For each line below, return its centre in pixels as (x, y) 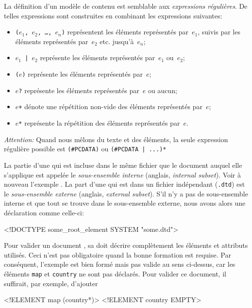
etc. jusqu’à (117, 41)
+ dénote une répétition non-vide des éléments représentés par (110, 106)
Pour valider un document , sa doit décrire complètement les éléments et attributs (126, 245)
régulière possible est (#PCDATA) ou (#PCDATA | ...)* (85, 149)
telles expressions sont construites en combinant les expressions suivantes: (113, 15)
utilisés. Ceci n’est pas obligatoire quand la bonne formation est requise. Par (118, 254)
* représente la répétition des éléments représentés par (99, 123)
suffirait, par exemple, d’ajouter (51, 283)
